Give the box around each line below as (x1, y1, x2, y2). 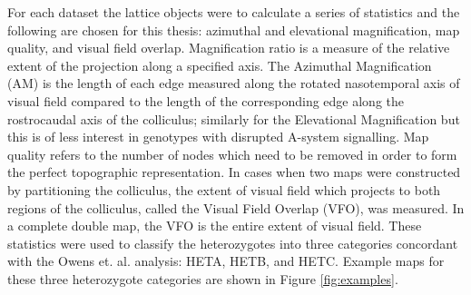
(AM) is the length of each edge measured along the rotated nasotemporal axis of (7, 74, 460, 93)
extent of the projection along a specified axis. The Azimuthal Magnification (7, 55, 432, 74)
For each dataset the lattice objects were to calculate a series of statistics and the (7, 3, 460, 21)
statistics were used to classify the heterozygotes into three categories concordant (7, 233, 458, 252)
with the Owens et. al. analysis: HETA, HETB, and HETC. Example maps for (7, 251, 445, 270)
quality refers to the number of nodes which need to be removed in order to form (7, 144, 457, 163)
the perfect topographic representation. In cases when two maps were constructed (7, 162, 461, 182)
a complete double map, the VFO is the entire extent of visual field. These (7, 216, 422, 235)
